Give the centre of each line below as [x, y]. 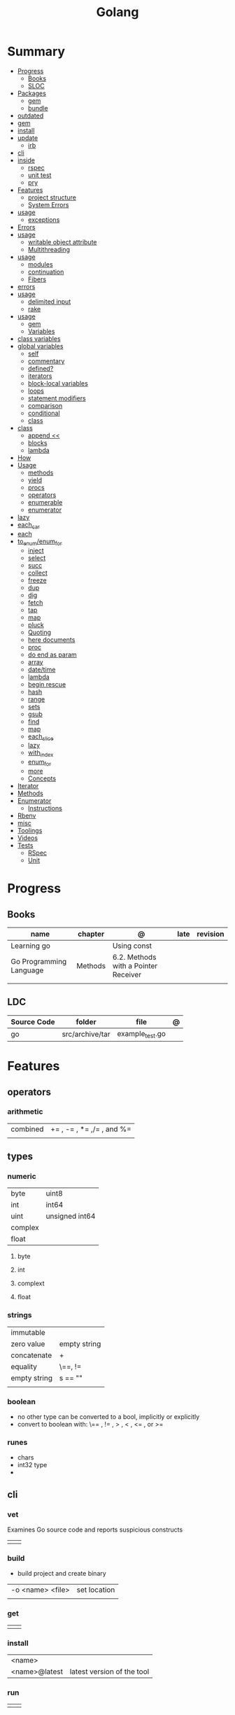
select [37, 558]
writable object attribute [62, 241]
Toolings [30, 830]
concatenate [31, 1355]
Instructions [45, 808]
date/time [42, 669]
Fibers [37, 279]
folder [86, 1021]
